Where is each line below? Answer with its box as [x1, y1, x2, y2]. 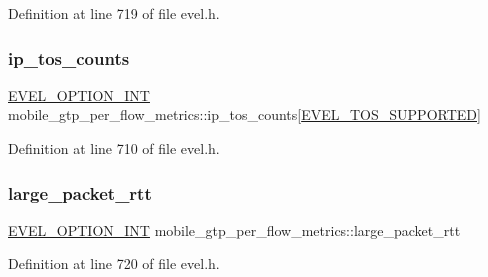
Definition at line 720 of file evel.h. [8, 253, 220, 274]
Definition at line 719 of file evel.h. [8, 3, 220, 23]
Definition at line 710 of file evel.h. [8, 138, 220, 158]
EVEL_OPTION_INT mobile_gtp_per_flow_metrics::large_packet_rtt [8, 219, 461, 240]
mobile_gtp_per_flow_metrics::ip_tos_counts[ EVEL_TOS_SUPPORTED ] [8, 104, 481, 125]
